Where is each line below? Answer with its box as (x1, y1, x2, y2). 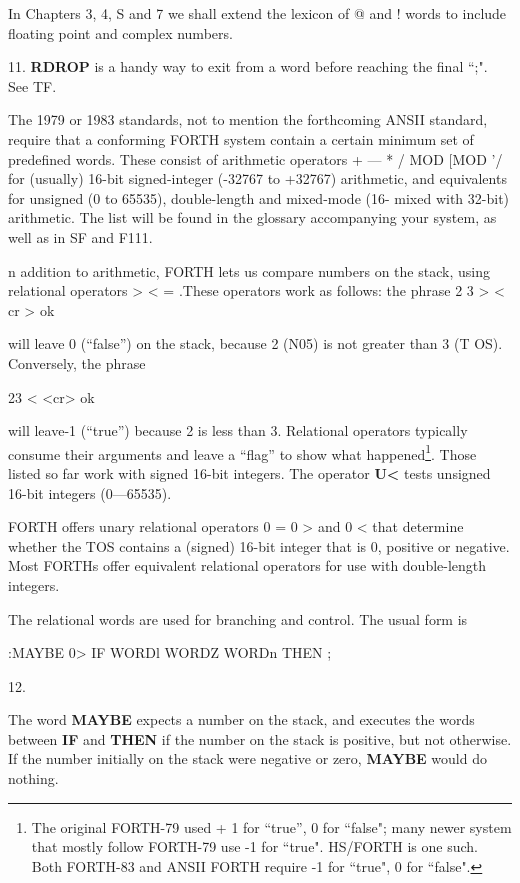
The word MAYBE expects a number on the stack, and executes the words (8, 709, 475, 730)
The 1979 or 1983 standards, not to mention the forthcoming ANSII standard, (8, 109, 488, 130)
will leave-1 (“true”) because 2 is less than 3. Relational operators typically (8, 420, 468, 441)
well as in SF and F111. (8, 226, 153, 247)
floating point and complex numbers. (8, 22, 233, 43)
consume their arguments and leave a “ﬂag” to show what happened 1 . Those (8, 440, 477, 464)
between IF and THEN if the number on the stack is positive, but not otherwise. (8, 728, 512, 749)
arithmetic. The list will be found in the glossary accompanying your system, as (8, 207, 497, 228)
